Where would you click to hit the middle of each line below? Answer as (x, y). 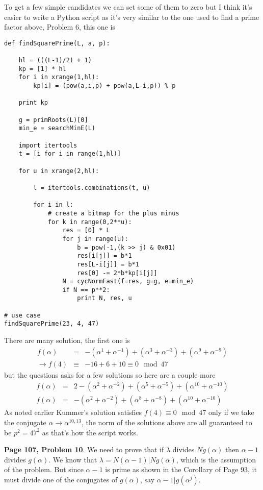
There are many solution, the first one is (67, 340)
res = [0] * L (86, 230)
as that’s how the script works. (90, 432)
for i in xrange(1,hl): (59, 77)
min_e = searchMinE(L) (57, 128)
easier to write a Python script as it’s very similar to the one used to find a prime (132, 17)
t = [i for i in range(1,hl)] (70, 154)
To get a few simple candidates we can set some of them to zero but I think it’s (128, 7)
